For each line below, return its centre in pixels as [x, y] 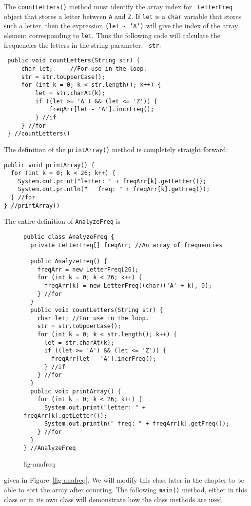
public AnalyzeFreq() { [69, 262]
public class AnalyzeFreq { [69, 237]
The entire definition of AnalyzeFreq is [62, 221]
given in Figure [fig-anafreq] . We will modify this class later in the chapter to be [124, 480]
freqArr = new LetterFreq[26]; [88, 269]
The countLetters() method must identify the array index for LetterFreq [118, 6]
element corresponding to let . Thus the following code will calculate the [112, 35]
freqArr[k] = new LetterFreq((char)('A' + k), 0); [128, 286]
